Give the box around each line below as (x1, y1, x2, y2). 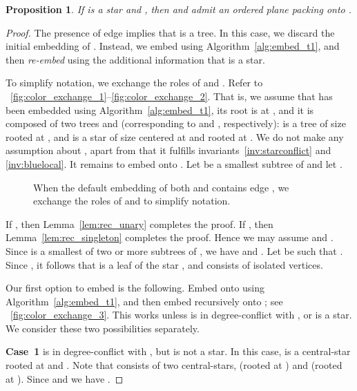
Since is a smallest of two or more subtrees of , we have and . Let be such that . (6, 243, 343, 258)
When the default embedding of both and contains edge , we (33, 180, 289, 194)
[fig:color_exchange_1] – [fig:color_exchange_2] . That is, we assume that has (10, 88, 333, 103)
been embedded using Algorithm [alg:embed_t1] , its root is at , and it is (6, 102, 314, 117)
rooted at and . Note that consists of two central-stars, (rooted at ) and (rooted (6, 358, 342, 372)
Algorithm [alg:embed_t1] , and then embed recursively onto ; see (6, 294, 283, 308)
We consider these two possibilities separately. (6, 321, 200, 335)
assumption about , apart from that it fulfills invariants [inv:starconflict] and (6, 143, 331, 158)
